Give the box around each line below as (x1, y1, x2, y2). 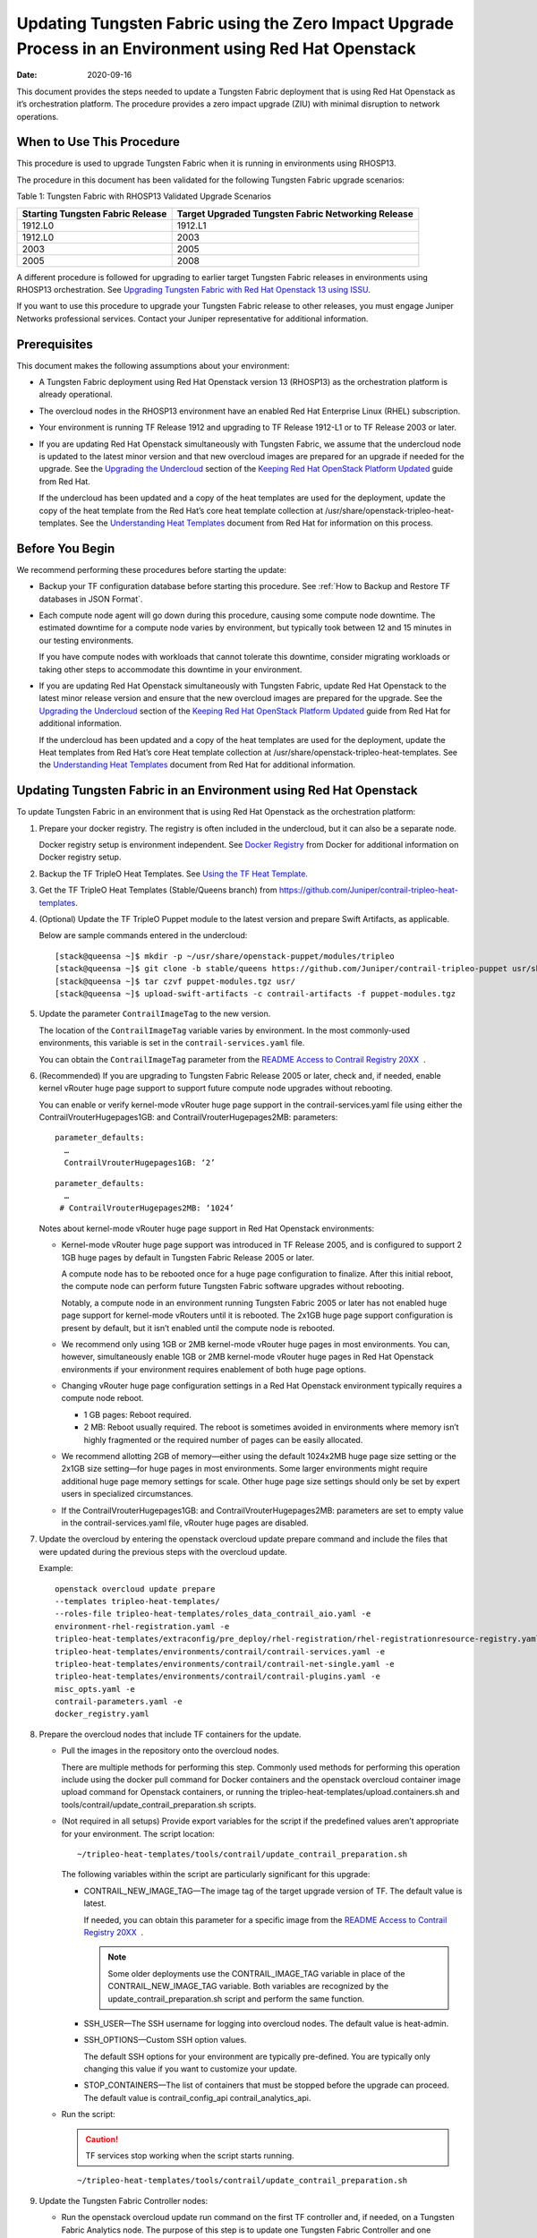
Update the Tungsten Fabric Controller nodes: (38, 2195, 209, 2206)
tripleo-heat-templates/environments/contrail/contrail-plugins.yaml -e (55, 1671, 380, 1682)
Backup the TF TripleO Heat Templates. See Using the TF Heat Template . (38, 868, 309, 879)
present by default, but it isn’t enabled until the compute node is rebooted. (61, 1322, 336, 1333)
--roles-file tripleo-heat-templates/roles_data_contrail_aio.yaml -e (55, 1609, 371, 1619)
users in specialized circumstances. (61, 1489, 194, 1499)
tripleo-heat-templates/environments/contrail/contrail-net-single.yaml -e (55, 1659, 395, 1669)
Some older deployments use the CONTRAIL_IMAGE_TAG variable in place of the (107, 1968, 405, 1978)
